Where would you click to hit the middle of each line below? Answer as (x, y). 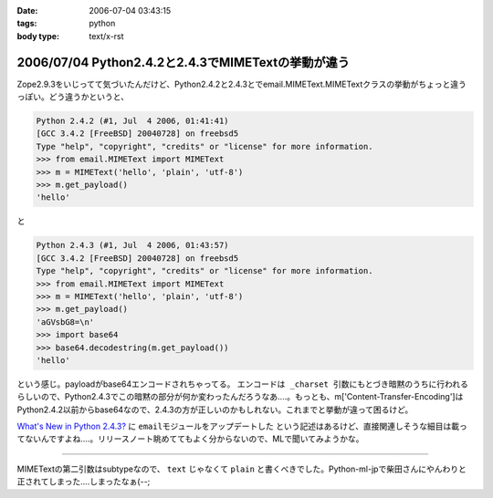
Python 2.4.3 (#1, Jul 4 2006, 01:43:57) (132, 245)
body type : (38, 36)
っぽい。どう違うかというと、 (73, 97)
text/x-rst (106, 36)
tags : (27, 24)
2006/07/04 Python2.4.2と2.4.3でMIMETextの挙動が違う (184, 62)
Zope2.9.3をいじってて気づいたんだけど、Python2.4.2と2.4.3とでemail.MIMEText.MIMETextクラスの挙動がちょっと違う (242, 84)
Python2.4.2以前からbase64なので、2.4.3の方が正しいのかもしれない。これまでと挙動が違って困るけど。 (215, 410)
